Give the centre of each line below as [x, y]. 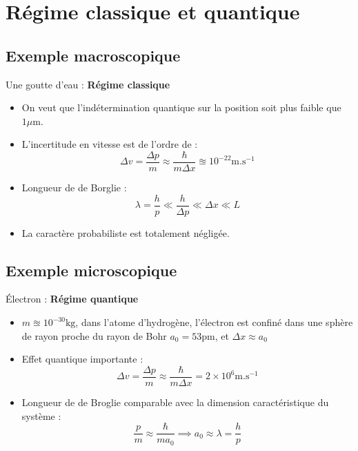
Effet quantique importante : [82, 359]
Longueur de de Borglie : [74, 188]
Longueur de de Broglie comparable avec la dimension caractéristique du [175, 402]
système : [41, 415]
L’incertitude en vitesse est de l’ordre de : [110, 144]
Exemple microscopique [91, 270]
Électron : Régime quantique [72, 299]
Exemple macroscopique [93, 55]
